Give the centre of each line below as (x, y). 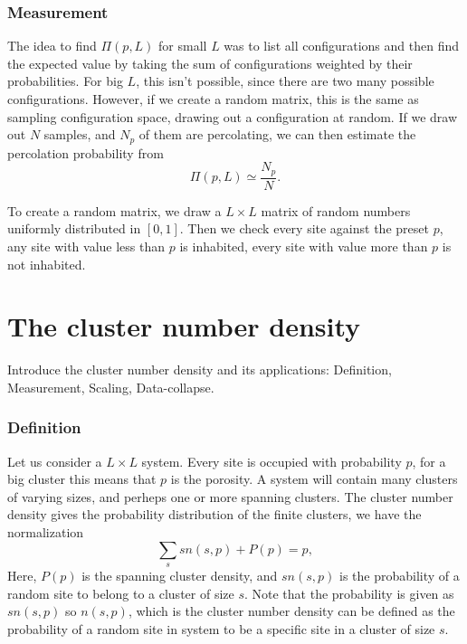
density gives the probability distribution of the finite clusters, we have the (214, 514)
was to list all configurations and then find (342, 46)
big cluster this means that (82, 479)
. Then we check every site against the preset (304, 228)
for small (183, 46)
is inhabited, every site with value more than (304, 246)
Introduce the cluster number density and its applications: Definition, (200, 369)
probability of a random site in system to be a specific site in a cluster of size (221, 628)
